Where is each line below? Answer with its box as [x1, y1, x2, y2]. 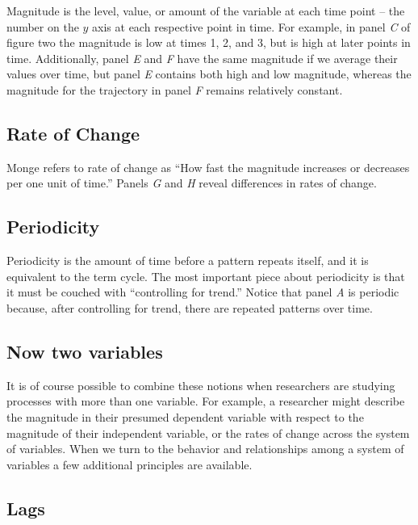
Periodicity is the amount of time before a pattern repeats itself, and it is [6, 252, 369, 269]
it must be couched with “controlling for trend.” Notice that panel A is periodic [6, 283, 399, 300]
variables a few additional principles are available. [6, 456, 253, 472]
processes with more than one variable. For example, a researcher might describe [6, 393, 405, 409]
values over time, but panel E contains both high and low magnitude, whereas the [6, 65, 412, 82]
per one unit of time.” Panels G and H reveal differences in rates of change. [6, 174, 377, 191]
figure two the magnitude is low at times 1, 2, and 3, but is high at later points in [6, 34, 411, 51]
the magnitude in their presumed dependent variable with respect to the [6, 408, 364, 425]
